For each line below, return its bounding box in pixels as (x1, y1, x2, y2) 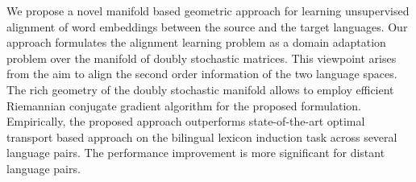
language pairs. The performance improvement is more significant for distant (6, 144, 385, 161)
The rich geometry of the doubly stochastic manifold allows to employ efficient (6, 81, 394, 97)
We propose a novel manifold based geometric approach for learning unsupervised (6, 2, 410, 19)
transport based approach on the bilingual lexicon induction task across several (6, 128, 397, 145)
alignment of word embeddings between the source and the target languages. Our (6, 18, 408, 35)
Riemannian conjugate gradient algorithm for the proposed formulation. (6, 97, 361, 114)
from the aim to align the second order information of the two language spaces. (6, 65, 397, 82)
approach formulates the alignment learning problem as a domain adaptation (6, 34, 386, 51)
